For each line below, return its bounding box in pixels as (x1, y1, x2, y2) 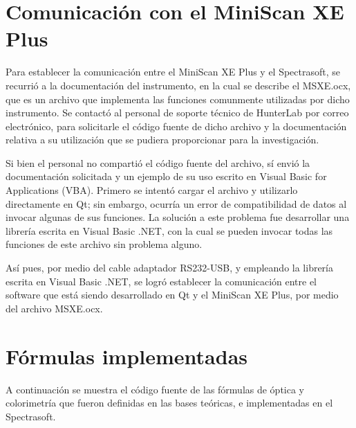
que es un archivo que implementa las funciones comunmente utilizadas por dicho (6, 91, 350, 106)
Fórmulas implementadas (6, 341, 248, 370)
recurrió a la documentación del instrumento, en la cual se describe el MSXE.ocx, (6, 78, 351, 92)
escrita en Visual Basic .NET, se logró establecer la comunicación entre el (6, 274, 317, 288)
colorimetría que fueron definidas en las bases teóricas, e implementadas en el (6, 395, 333, 410)
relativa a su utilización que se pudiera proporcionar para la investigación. (6, 132, 319, 147)
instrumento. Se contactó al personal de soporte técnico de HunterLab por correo (6, 105, 349, 120)
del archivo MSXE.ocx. (6, 301, 103, 315)
